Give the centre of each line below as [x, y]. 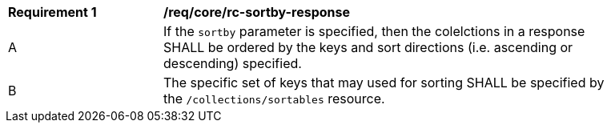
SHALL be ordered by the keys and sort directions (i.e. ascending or [368, 47]
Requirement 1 [52, 12]
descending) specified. [233, 63]
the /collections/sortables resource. [274, 99]
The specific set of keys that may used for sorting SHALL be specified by [384, 83]
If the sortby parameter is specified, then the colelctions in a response [374, 31]
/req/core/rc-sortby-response [257, 12]
